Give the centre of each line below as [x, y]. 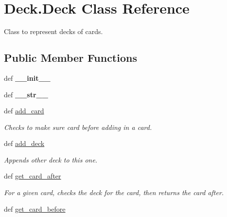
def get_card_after [33, 176]
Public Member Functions [70, 58]
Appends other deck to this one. [51, 159]
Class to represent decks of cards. [53, 31]
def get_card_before [35, 208]
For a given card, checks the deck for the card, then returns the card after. [114, 192]
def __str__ [26, 94]
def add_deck [24, 143]
